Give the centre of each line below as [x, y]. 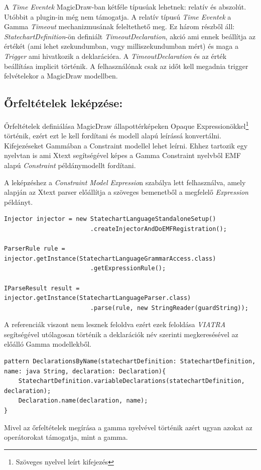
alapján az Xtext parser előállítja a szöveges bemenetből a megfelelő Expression [126, 192]
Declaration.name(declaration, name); [83, 401]
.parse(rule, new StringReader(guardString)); [169, 308]
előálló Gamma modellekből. [48, 344]
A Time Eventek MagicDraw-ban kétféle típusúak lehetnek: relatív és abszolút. [125, 7]
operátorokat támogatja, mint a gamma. [66, 437]
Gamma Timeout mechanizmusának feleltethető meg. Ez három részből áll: [119, 26]
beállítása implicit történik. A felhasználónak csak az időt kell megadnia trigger [126, 66]
